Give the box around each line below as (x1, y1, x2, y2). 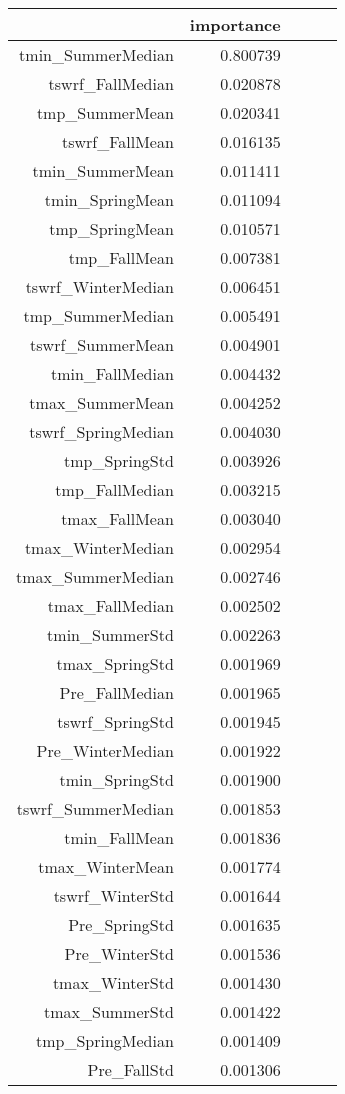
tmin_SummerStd (47, 623, 174, 646)
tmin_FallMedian (50, 362, 174, 385)
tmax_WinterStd (52, 971, 174, 994)
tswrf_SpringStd (57, 710, 174, 733)
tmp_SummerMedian (23, 304, 174, 327)
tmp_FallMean (68, 246, 174, 269)
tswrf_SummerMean (30, 333, 174, 356)
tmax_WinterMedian (24, 536, 174, 559)
